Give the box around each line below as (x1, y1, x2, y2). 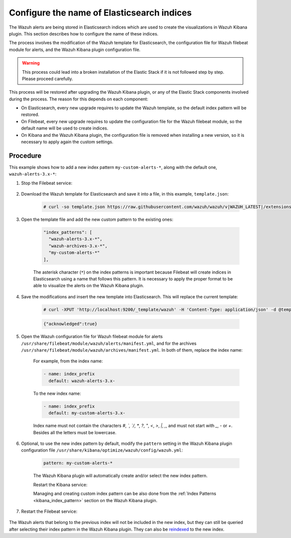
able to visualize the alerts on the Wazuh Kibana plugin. (33, 283, 144, 289)
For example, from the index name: (33, 358, 103, 364)
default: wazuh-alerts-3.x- (48, 378, 115, 383)
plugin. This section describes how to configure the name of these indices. (9, 31, 159, 36)
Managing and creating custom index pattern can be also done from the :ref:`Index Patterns (33, 490, 216, 497)
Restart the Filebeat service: (21, 508, 78, 514)
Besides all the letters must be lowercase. (33, 429, 116, 435)
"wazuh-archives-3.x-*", (48, 243, 108, 248)
